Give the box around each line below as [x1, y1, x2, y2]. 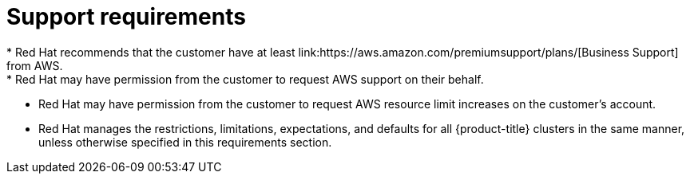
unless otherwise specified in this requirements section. [38, 135, 332, 149]
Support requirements [6, 3, 246, 30]
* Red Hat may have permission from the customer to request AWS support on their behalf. [6, 72, 484, 86]
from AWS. [6, 58, 63, 72]
